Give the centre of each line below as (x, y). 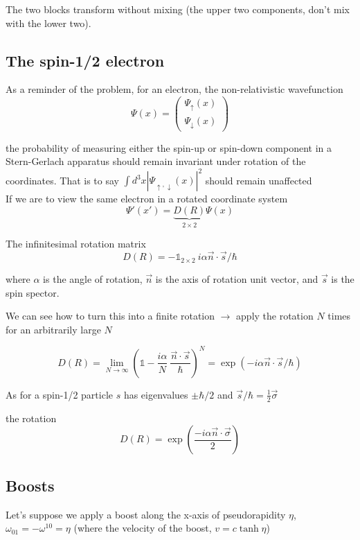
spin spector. (33, 292)
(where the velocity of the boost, (143, 528)
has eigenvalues (156, 394)
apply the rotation (275, 316)
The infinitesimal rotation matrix (76, 244)
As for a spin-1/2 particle (60, 394)
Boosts (30, 485)
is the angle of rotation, (93, 279)
